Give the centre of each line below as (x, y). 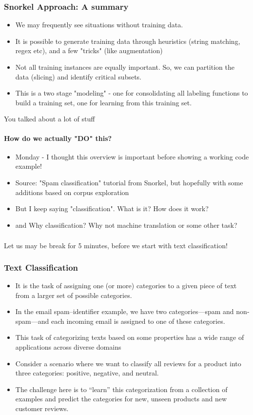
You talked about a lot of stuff (49, 119)
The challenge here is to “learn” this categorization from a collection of (121, 389)
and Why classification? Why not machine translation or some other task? (126, 225)
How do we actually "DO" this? (58, 138)
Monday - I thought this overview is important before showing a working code (132, 156)
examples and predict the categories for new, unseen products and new (121, 399)
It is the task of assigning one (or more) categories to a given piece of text (126, 286)
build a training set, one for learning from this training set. (104, 102)
